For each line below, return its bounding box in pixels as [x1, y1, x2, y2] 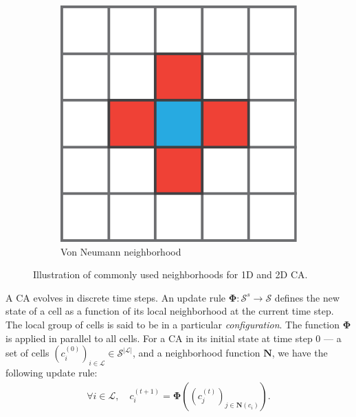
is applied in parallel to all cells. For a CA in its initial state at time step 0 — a [5, 330, 342, 345]
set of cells [5, 346, 49, 360]
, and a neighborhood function [132, 346, 260, 360]
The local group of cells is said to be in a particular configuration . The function [5, 317, 340, 331]
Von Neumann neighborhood [60, 244, 181, 258]
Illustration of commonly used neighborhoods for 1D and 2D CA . [33, 267, 308, 282]
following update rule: [5, 365, 98, 379]
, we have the [271, 346, 328, 360]
